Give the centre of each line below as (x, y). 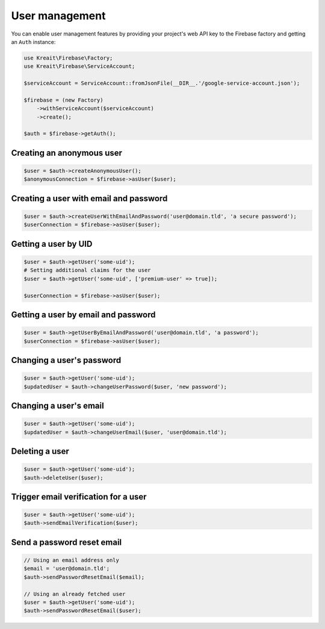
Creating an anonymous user (67, 153)
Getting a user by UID (52, 244)
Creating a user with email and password (89, 198)
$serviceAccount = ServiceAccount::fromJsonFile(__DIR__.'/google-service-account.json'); (162, 83)
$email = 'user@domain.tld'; (67, 569)
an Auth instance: (33, 42)
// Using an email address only (72, 560)
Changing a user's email (58, 405)
